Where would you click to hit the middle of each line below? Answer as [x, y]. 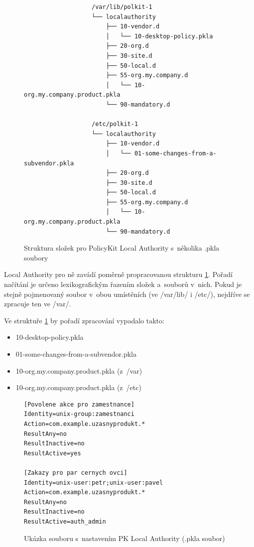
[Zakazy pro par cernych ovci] [76, 473]
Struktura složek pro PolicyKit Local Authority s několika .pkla [122, 248]
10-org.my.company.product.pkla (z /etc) [78, 387]
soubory [36, 257]
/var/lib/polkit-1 [122, 7]
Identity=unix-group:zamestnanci [79, 414]
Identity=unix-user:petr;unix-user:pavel [94, 482]
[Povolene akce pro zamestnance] [79, 404]
